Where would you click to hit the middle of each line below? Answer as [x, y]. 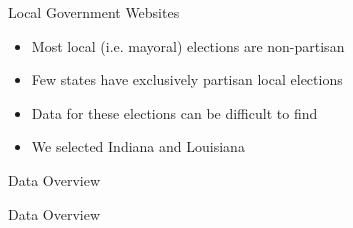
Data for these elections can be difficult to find [174, 112]
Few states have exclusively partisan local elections [187, 79]
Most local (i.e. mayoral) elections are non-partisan [188, 45]
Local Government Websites [94, 12]
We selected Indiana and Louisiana [138, 146]
